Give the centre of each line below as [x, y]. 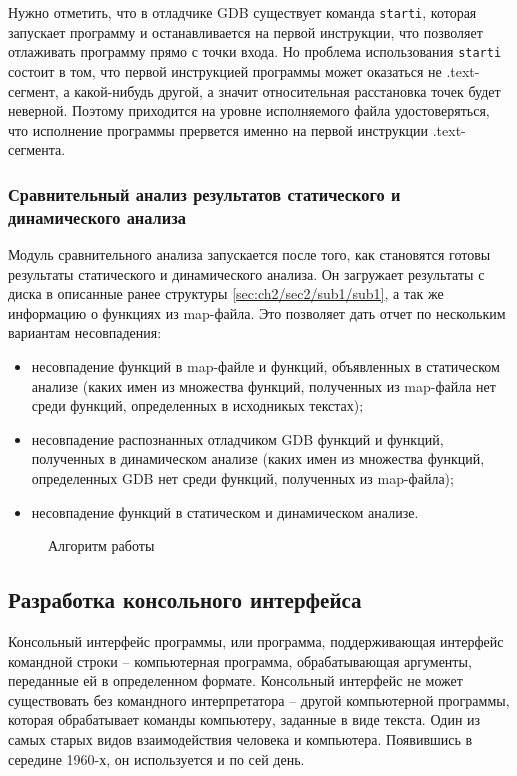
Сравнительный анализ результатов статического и [204, 193]
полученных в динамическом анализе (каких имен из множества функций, [258, 458]
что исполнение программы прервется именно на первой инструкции [218, 129]
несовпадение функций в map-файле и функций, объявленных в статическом [265, 365]
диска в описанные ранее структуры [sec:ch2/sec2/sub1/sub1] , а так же [226, 293]
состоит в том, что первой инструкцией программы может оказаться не [225, 70]
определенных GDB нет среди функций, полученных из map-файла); [242, 477]
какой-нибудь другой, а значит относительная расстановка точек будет [287, 90]
